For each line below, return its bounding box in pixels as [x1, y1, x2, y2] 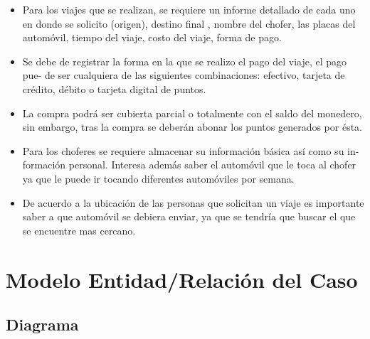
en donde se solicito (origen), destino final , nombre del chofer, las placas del [22, 16, 356, 31]
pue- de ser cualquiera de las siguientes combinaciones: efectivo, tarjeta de [22, 68, 345, 82]
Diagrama [6, 313, 79, 335]
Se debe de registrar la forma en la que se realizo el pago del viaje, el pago [22, 53, 347, 68]
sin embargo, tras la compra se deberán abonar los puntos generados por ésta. [22, 119, 362, 134]
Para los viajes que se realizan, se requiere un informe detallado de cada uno [22, 2, 356, 16]
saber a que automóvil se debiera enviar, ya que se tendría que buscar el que [22, 209, 356, 224]
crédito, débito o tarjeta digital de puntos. [22, 81, 206, 96]
